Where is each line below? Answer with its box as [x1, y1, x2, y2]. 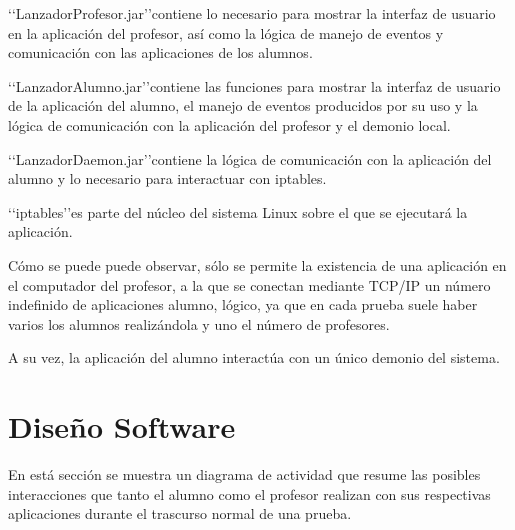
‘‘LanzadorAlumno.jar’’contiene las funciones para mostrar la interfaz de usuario [8, 75, 501, 96]
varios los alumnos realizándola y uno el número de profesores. [8, 313, 390, 334]
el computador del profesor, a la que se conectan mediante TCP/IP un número [8, 274, 491, 295]
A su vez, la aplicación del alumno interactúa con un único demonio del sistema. [8, 347, 500, 368]
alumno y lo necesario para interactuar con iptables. [8, 168, 327, 189]
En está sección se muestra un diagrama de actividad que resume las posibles [8, 464, 481, 485]
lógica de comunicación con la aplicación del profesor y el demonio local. [8, 114, 451, 135]
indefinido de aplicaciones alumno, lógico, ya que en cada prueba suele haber [8, 294, 478, 315]
